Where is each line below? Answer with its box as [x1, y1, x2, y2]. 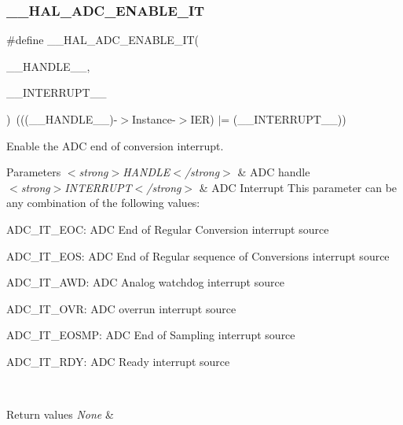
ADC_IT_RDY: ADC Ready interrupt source [6, 353, 230, 369]
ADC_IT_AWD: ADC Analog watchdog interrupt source [6, 274, 284, 290]
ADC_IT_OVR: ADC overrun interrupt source [6, 300, 236, 316]
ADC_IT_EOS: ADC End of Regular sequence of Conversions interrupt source [6, 247, 390, 264]
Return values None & [6, 406, 114, 423]
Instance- [132, 111, 176, 127]
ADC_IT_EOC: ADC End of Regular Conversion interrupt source [6, 220, 329, 237]
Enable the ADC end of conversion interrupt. [6, 137, 224, 153]
